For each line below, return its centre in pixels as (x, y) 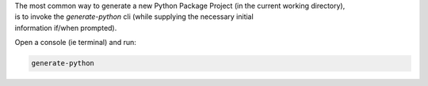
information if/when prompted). (66, 28)
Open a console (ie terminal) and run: (75, 43)
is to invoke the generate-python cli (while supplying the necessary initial (134, 17)
